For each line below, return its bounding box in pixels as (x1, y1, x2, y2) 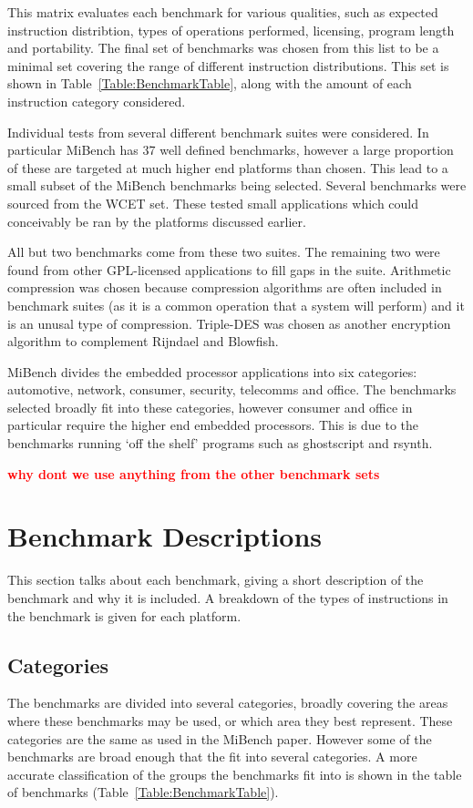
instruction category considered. (7, 91, 186, 110)
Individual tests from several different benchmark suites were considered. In (7, 122, 429, 141)
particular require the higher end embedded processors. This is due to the (7, 415, 418, 435)
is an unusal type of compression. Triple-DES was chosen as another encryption (7, 313, 451, 332)
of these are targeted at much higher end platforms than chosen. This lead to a (7, 158, 448, 177)
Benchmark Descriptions (7, 517, 323, 555)
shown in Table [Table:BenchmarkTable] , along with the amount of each (7, 74, 412, 93)
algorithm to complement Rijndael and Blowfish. (7, 332, 279, 351)
